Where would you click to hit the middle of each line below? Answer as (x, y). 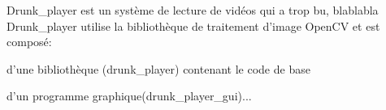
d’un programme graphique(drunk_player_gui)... (129, 96)
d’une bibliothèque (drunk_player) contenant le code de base (158, 68)
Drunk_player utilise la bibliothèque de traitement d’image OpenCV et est (193, 25)
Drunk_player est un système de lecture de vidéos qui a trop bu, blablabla (193, 10)
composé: (29, 42)
